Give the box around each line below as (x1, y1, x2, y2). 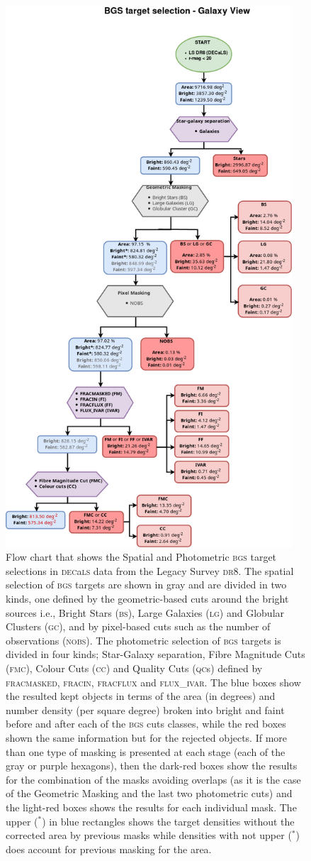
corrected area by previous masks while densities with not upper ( (6, 828, 292, 843)
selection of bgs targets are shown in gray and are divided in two (6, 577, 287, 592)
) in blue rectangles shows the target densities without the (42, 813, 295, 828)
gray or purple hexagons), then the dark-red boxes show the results (6, 758, 298, 773)
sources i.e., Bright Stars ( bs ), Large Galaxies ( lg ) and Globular (6, 605, 285, 620)
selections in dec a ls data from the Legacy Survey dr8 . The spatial (6, 563, 294, 578)
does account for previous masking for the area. (6, 841, 212, 856)
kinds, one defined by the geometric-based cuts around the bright (6, 591, 289, 605)
